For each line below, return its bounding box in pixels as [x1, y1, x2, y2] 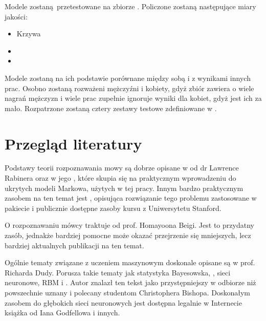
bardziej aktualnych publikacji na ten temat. [5, 240, 144, 250]
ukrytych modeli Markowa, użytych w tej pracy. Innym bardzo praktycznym [5, 182, 243, 193]
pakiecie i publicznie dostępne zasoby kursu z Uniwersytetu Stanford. [5, 202, 221, 213]
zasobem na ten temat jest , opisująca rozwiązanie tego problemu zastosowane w [5, 192, 257, 203]
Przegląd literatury [5, 133, 142, 154]
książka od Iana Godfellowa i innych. [5, 307, 120, 318]
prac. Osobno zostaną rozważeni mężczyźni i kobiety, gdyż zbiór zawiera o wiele [5, 82, 254, 93]
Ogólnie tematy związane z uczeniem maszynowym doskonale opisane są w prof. [5, 257, 255, 268]
